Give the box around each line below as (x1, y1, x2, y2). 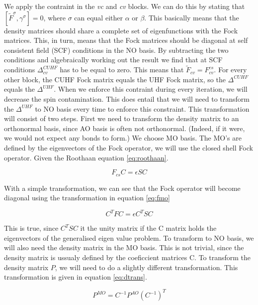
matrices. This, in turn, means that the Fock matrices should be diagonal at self (4, 35, 248, 45)
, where (43, 12, 66, 22)
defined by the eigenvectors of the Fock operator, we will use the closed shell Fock (4, 142, 253, 152)
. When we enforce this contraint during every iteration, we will (54, 84, 248, 94)
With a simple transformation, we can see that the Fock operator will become (4, 182, 241, 193)
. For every (214, 64, 247, 75)
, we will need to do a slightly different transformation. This (55, 262, 238, 272)
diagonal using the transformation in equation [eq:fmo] (4, 192, 170, 203)
